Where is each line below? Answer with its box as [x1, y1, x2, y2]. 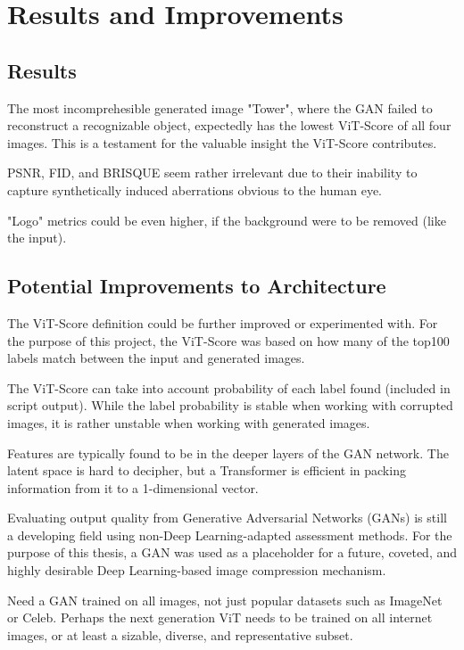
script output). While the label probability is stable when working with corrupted [7, 396, 453, 415]
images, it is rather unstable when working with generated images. [7, 413, 370, 432]
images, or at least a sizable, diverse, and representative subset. [7, 625, 353, 644]
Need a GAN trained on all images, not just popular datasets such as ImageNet [7, 590, 443, 609]
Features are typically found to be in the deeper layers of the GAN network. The [7, 443, 449, 462]
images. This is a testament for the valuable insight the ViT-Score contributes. [7, 133, 437, 152]
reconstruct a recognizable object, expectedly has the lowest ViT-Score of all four [7, 116, 452, 135]
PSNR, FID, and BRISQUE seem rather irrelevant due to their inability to [7, 163, 418, 182]
